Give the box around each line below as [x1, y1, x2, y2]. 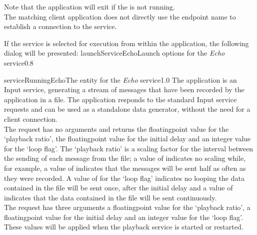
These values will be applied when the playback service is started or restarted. [4, 221, 243, 232]
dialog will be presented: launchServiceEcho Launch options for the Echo [4, 48, 225, 58]
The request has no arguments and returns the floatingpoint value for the [4, 123, 229, 134]
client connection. [4, 113, 57, 124]
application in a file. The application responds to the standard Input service [4, 94, 237, 104]
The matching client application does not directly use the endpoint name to [4, 11, 236, 22]
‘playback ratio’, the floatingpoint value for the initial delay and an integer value [4, 133, 251, 144]
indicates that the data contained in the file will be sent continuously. [4, 192, 217, 202]
